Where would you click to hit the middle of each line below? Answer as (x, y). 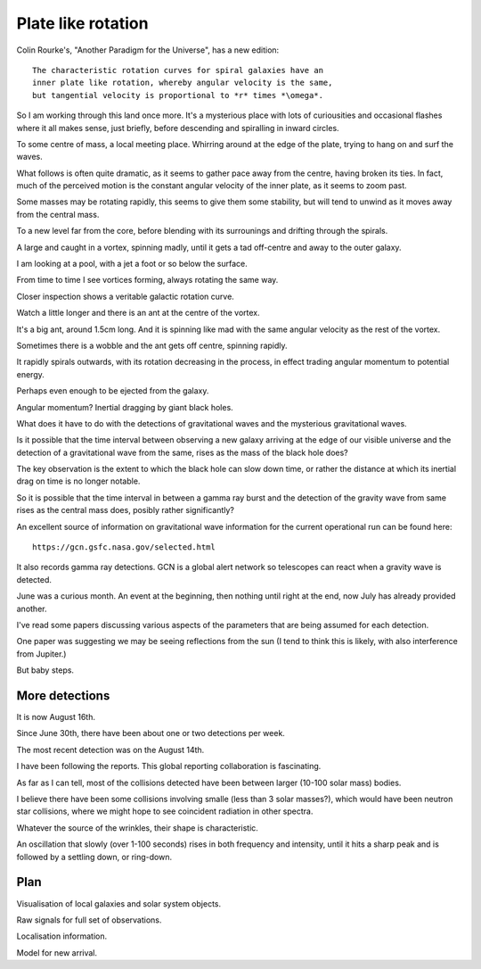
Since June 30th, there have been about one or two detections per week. (151, 733)
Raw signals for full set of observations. (89, 920)
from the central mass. (58, 214)
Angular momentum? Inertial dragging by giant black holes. (125, 407)
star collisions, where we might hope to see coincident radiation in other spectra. (165, 811)
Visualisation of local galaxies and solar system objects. (119, 903)
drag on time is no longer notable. (78, 481)
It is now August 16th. (56, 717)
